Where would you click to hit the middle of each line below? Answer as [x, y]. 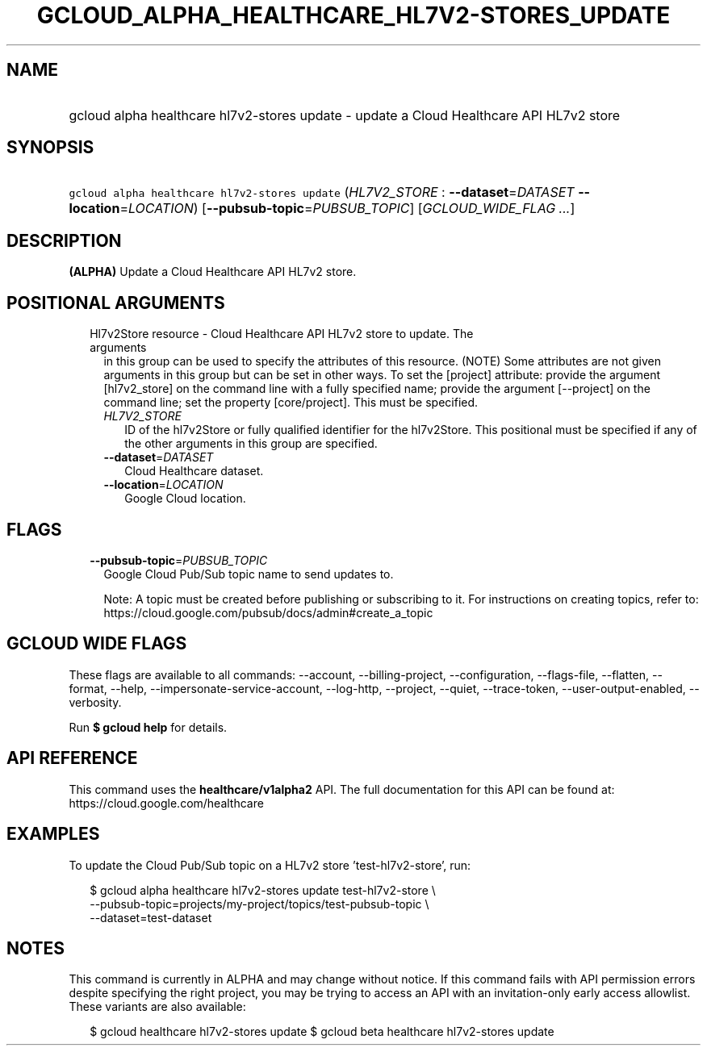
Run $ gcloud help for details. [148, 727]
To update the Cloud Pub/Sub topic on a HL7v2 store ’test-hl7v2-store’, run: [270, 865]
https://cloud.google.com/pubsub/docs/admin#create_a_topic [268, 612]
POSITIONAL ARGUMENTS [116, 303]
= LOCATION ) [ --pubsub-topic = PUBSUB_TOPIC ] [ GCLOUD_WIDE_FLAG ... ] [347, 209]
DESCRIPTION [64, 240]
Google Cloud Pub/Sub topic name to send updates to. [249, 574]
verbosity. [95, 702]
